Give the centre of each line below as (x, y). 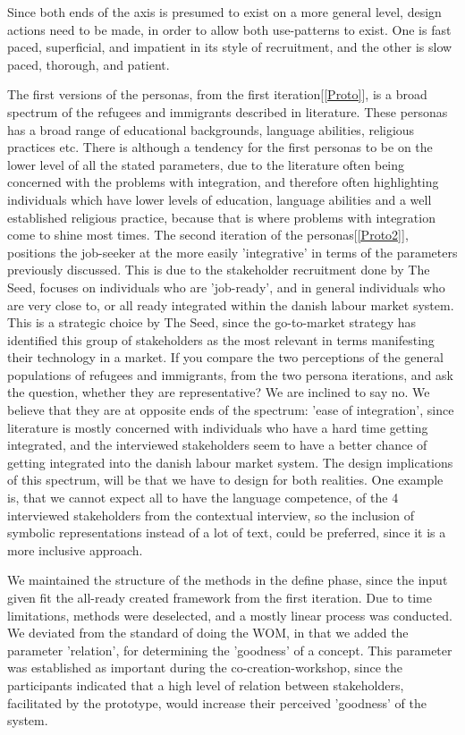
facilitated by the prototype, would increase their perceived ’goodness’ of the (217, 702)
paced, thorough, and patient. (89, 64)
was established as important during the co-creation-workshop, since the (205, 667)
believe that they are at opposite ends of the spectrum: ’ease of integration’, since (231, 410)
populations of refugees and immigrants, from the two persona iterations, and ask (230, 374)
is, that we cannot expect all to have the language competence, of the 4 (203, 498)
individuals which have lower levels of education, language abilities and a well (220, 199)
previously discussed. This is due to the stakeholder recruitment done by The (219, 270)
